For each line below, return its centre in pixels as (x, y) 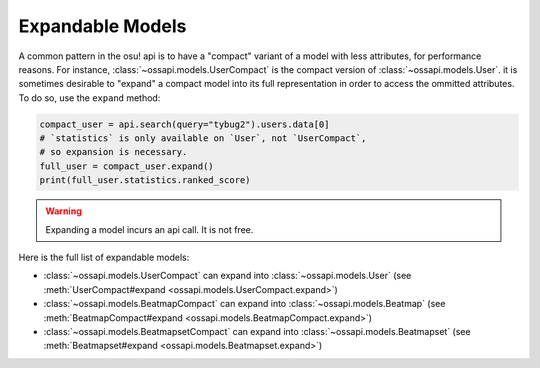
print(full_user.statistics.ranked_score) (145, 180)
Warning (63, 211)
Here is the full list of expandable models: (104, 257)
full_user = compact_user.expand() (126, 166)
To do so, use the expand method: (89, 97)
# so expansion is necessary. (113, 152)
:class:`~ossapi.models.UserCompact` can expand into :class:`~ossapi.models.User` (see (227, 276)
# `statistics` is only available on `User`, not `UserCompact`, (203, 138)
